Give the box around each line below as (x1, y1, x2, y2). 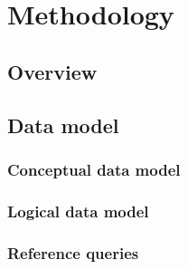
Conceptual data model (7, 158, 181, 180)
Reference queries (7, 241, 139, 264)
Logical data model (7, 199, 149, 222)
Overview (7, 57, 98, 85)
